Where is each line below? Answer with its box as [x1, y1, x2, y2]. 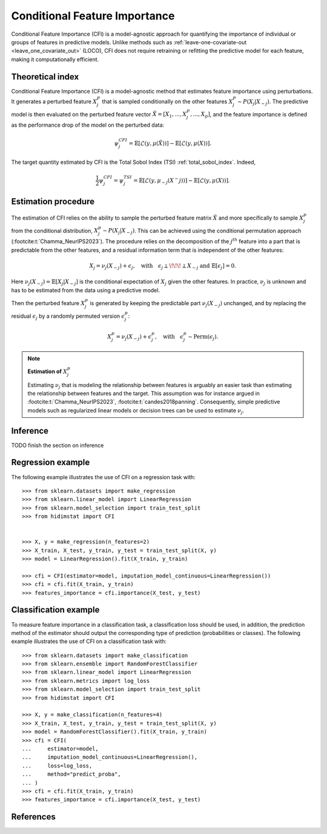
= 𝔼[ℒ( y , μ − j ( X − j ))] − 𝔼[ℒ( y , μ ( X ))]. [133, 176, 230, 185]
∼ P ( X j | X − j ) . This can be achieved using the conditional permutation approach [102, 227, 302, 236]
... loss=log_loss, [22, 762, 93, 769]
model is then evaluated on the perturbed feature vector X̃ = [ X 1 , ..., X [11, 110, 187, 119]
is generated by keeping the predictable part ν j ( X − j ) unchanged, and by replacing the [90, 299, 306, 308]
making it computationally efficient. [11, 55, 99, 63]
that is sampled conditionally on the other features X [102, 98, 233, 105]
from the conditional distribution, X [11, 227, 99, 234]
